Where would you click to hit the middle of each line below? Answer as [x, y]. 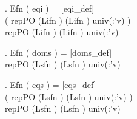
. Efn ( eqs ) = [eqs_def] [51, 84]
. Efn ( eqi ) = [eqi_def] [50, 8]
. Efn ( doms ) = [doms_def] [58, 52]
